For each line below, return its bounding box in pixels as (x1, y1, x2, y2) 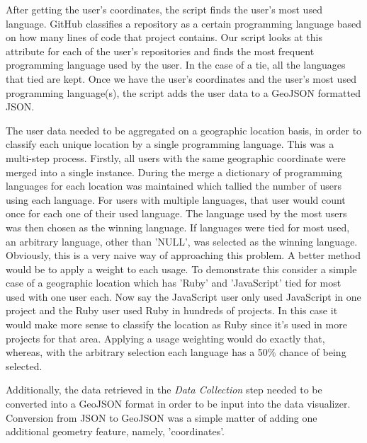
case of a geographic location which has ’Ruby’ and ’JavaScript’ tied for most (6, 275, 341, 290)
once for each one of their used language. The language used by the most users (6, 206, 347, 221)
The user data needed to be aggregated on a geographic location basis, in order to (6, 122, 362, 137)
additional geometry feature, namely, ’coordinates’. (6, 424, 225, 439)
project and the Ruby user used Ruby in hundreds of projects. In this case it (6, 303, 338, 318)
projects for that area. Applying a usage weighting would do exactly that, (6, 330, 325, 345)
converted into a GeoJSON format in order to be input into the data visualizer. (6, 396, 351, 411)
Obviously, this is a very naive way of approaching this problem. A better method (6, 248, 361, 263)
